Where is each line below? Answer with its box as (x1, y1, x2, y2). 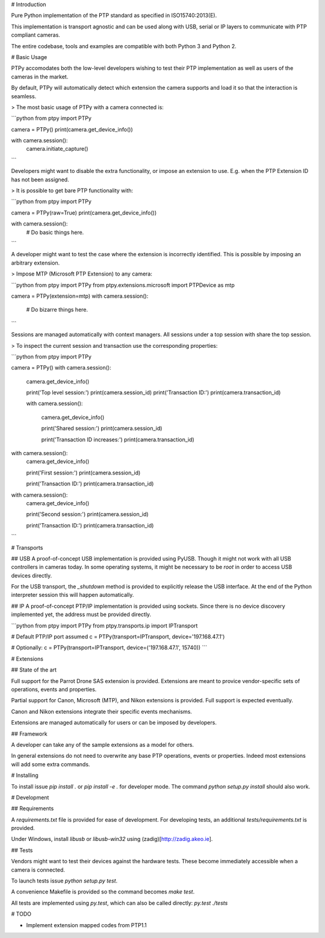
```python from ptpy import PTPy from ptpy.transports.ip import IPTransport (11, 622, 198, 629)
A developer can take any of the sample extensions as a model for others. (11, 741, 194, 748)
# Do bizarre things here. (26, 306, 88, 313)
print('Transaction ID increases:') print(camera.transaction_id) (41, 436, 195, 443)
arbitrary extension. (11, 259, 60, 266)
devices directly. (11, 571, 52, 579)
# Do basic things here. (26, 228, 84, 236)
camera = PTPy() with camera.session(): (11, 364, 111, 371)
